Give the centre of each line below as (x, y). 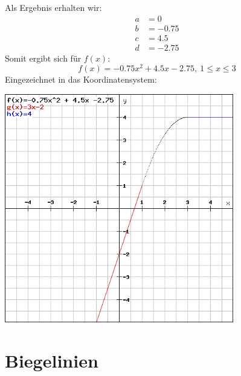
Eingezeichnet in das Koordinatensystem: (81, 79)
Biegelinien (52, 360)
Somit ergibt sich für (43, 58)
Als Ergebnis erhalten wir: (53, 7)
